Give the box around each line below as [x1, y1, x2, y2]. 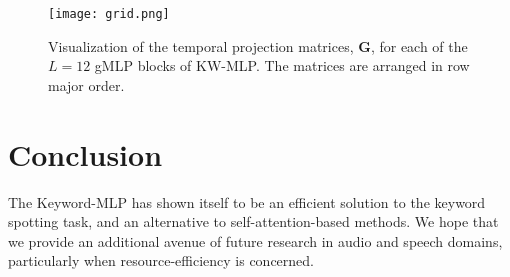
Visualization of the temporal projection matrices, [48, 35, 354, 56]
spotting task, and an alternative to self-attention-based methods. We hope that [8, 211, 499, 232]
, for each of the [370, 35, 468, 56]
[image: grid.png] [48, 7, 170, 21]
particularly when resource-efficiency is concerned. [8, 250, 314, 271]
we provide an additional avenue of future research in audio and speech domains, [8, 230, 503, 251]
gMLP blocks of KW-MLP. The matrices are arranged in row [94, 55, 470, 76]
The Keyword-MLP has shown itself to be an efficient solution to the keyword [8, 191, 486, 212]
